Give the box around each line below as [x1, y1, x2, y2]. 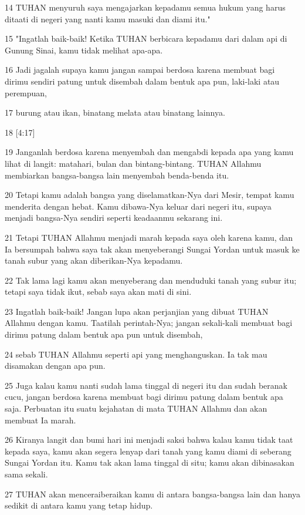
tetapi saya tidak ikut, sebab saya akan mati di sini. [5, 285, 192, 298]
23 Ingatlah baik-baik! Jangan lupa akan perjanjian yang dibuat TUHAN [5, 305, 269, 317]
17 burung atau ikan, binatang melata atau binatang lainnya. [5, 106, 225, 119]
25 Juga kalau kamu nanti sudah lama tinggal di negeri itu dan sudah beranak [5, 379, 287, 391]
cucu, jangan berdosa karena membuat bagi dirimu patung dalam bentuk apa [5, 391, 283, 403]
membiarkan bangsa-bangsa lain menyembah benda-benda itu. [5, 169, 229, 181]
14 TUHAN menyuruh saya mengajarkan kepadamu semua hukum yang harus [5, 1, 286, 13]
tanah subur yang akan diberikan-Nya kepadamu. [5, 254, 183, 267]
